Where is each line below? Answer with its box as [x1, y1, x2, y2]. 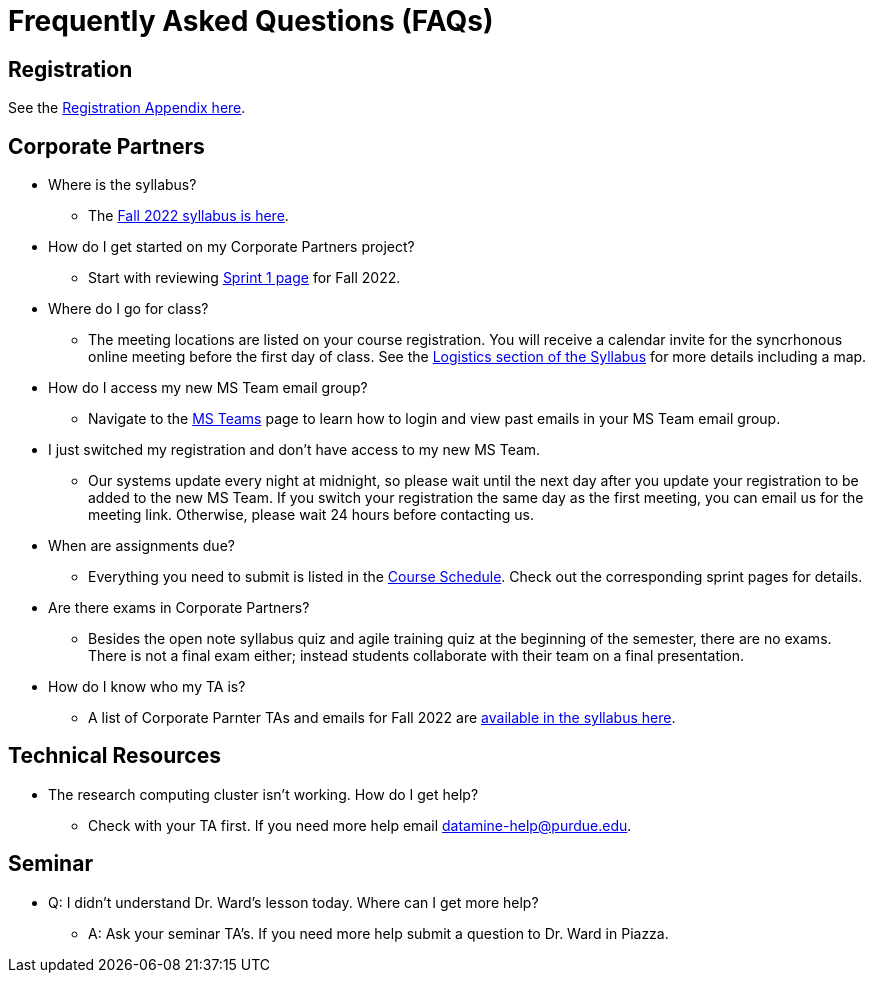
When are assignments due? [48, 537, 235, 555]
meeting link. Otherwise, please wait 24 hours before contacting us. [88, 506, 534, 524]
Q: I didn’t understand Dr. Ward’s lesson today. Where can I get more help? [48, 893, 539, 911]
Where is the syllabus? [48, 176, 197, 194]
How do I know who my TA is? [48, 678, 246, 696]
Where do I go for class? [48, 300, 209, 318]
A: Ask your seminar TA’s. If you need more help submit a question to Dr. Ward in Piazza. [88, 924, 669, 942]
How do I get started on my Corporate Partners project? [48, 238, 415, 256]
